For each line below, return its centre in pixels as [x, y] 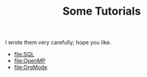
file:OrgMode [31, 67]
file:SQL [24, 54]
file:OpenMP [30, 61]
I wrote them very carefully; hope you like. [58, 42]
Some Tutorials [102, 11]
